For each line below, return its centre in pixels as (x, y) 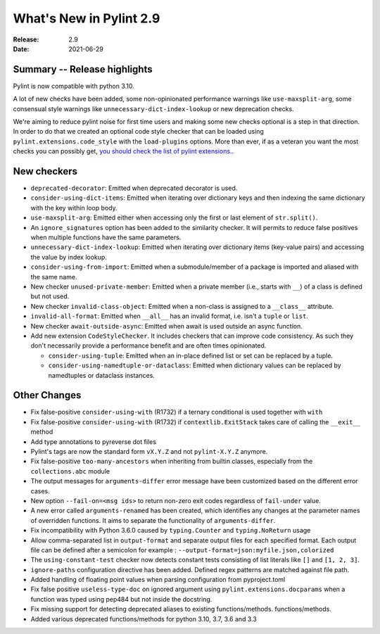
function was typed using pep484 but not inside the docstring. (121, 599)
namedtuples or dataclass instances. (101, 375)
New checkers (45, 171)
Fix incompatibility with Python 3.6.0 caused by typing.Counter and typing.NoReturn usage (171, 531)
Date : (21, 49)
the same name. (54, 277)
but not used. (50, 296)
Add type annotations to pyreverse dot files (93, 442)
